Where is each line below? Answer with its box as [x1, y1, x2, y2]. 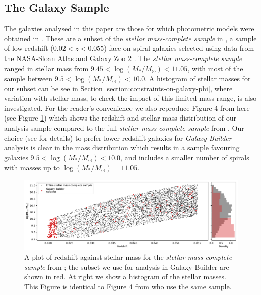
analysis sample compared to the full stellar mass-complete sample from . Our [4, 122, 244, 133]
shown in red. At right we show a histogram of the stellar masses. [24, 271, 226, 282]
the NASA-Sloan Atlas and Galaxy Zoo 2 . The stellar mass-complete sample [4, 52, 242, 63]
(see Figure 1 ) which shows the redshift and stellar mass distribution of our [4, 112, 237, 123]
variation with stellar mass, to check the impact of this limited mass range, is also [4, 93, 257, 103]
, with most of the [187, 63, 243, 73]
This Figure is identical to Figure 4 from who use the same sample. [24, 281, 232, 291]
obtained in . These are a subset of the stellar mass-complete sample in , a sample [4, 33, 257, 43]
